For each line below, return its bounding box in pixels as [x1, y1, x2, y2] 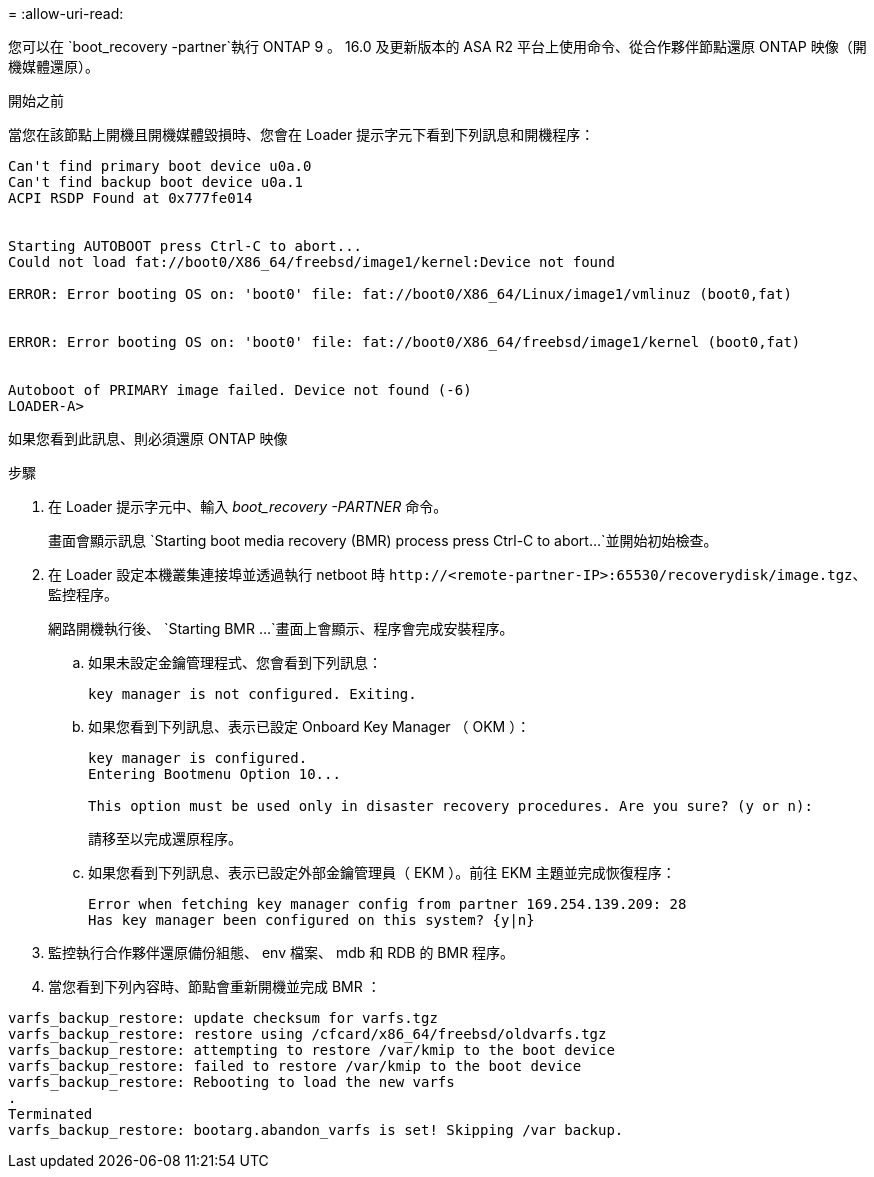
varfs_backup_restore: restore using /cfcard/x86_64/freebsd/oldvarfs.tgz [8, 1026, 607, 1042]
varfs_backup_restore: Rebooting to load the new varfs [8, 1074, 455, 1090]
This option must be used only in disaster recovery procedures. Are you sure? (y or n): [88, 798, 813, 814]
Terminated [8, 1106, 93, 1122]
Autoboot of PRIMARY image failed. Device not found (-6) [8, 382, 472, 398]
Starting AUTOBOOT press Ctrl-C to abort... [8, 238, 363, 254]
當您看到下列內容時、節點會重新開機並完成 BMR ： [48, 978, 381, 995]
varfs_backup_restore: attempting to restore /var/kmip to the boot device [8, 1042, 615, 1058]
